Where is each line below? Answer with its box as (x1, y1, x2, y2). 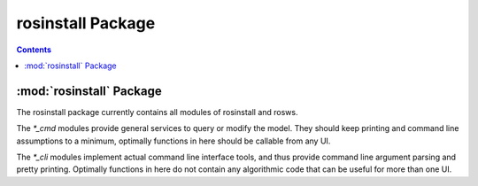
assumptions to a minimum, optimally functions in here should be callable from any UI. (16, 136, 331, 146)
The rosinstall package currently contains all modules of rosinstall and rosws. (16, 106, 298, 117)
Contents (16, 44, 52, 55)
